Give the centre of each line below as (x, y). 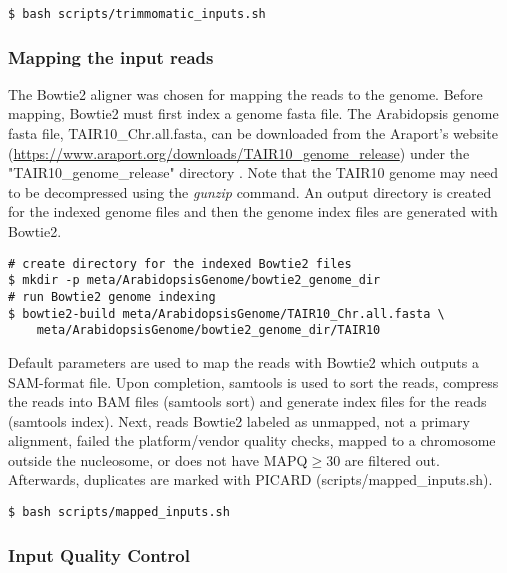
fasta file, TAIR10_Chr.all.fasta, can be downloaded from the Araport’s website (253, 133)
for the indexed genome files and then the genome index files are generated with (253, 211)
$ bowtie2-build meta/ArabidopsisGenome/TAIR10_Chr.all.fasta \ (226, 313)
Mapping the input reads (111, 56)
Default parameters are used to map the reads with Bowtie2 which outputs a (243, 361)
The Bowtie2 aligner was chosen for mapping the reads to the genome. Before (245, 93)
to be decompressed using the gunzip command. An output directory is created (250, 191)
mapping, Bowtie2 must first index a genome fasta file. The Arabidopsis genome (253, 113)
